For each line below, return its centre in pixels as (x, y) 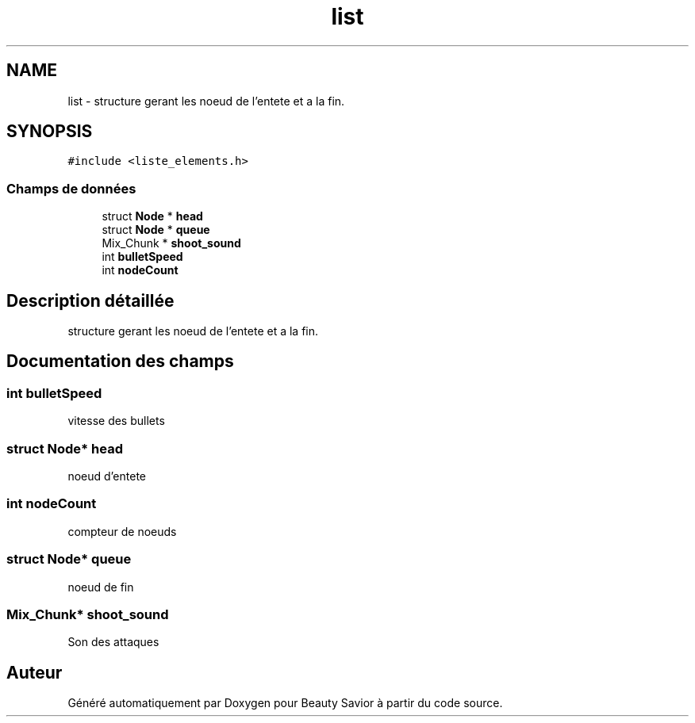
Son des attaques (113, 642)
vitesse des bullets (116, 421)
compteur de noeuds (122, 531)
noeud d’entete (107, 476)
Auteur (35, 672)
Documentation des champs (120, 361)
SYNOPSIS (50, 132)
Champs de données (71, 188)
